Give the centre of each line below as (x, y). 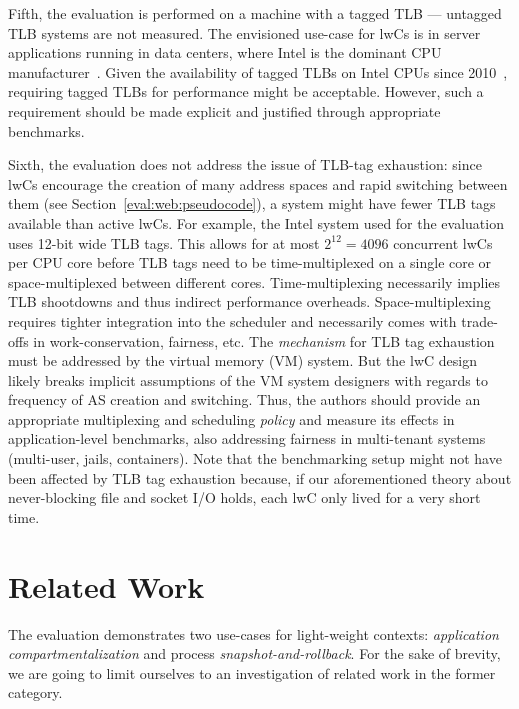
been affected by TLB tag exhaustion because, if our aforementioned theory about (260, 477)
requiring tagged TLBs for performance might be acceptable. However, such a (246, 91)
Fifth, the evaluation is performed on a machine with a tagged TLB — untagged (255, 13)
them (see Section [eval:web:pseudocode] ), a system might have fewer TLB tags (252, 203)
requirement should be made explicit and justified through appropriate (224, 110)
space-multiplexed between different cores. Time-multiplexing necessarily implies (254, 281)
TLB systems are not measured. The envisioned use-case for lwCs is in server (244, 32)
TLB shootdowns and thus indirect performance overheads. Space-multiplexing (249, 301)
